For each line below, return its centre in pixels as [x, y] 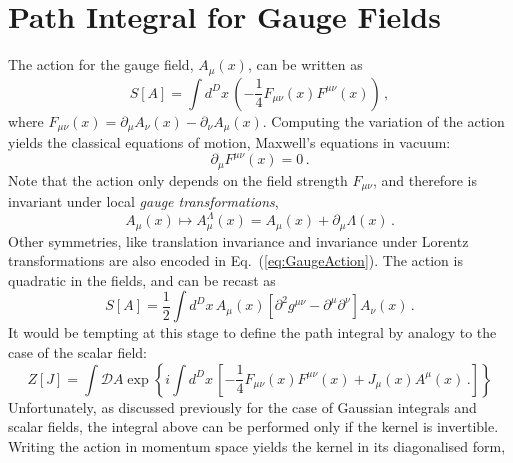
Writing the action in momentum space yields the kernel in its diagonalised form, [257, 445]
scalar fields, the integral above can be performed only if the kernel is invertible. [253, 426]
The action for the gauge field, [101, 64]
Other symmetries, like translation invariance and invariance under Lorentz [238, 240]
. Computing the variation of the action [383, 120]
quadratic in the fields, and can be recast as [142, 279]
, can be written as [305, 64]
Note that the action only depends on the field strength [178, 179]
